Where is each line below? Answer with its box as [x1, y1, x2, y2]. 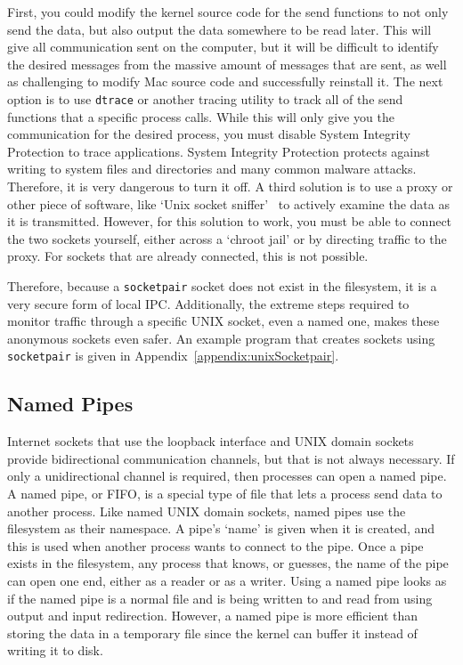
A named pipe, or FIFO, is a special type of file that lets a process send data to [7, 484, 443, 503]
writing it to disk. [7, 641, 103, 660]
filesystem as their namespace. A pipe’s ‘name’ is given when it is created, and [7, 519, 435, 538]
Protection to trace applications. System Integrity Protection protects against [7, 142, 430, 160]
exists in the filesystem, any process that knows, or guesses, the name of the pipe [7, 554, 449, 572]
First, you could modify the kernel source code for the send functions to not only [7, 3, 449, 20]
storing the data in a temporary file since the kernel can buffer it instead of [7, 623, 418, 642]
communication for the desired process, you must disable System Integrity [7, 125, 410, 143]
